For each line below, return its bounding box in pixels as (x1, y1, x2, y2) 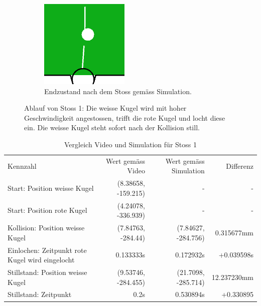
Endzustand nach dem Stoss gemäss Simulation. (44, 86, 192, 96)
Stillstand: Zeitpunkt (8, 289, 72, 299)
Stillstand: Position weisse (8, 267, 87, 277)
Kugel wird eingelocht (8, 254, 75, 265)
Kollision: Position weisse (8, 222, 85, 233)
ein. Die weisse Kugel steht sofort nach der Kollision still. (24, 122, 200, 133)
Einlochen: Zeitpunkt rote (8, 244, 87, 255)
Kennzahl (8, 160, 37, 171)
